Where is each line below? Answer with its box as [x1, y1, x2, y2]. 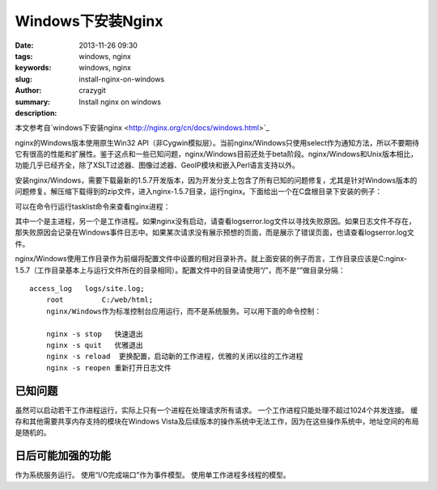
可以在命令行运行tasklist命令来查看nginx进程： [15, 201, 171, 211]
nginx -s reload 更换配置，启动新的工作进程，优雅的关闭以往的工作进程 [45, 352, 303, 361]
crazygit [78, 86, 107, 95]
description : [15, 108, 57, 117]
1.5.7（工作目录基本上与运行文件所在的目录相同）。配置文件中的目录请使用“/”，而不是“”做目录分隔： [15, 265, 346, 275]
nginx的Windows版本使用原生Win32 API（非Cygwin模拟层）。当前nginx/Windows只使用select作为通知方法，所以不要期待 [15, 137, 420, 147]
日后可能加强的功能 [15, 449, 111, 463]
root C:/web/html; [45, 295, 154, 305]
